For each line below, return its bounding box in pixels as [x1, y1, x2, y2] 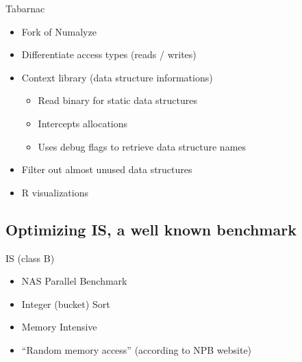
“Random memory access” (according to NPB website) [21, 342, 252, 357]
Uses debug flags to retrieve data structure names [38, 139, 247, 153]
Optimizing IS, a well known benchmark [5, 218, 297, 240]
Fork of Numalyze [21, 24, 97, 38]
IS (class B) [5, 250, 55, 265]
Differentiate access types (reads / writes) [21, 47, 197, 62]
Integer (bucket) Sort [21, 296, 110, 311]
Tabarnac [5, 1, 45, 15]
